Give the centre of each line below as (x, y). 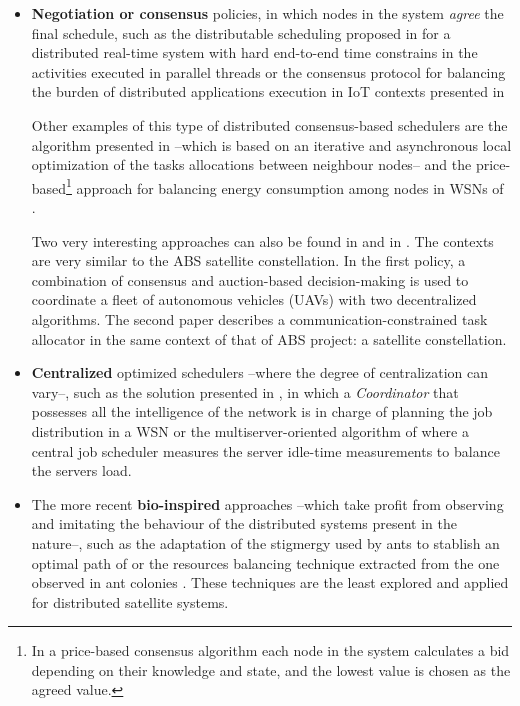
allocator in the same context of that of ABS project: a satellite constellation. (269, 338)
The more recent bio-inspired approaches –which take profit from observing (267, 503)
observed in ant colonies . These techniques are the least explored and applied (270, 582)
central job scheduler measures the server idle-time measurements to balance (265, 450)
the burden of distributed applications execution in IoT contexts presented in (268, 91)
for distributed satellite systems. (130, 601)
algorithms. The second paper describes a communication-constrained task (259, 318)
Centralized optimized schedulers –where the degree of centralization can (259, 372)
